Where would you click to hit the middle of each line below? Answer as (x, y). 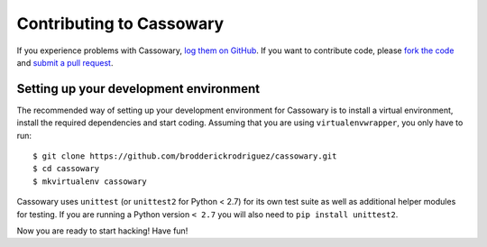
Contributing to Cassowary (120, 23)
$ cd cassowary (66, 169)
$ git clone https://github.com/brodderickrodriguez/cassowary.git (185, 156)
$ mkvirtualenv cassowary (90, 181)
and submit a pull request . (65, 62)
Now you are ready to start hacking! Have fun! (102, 231)
